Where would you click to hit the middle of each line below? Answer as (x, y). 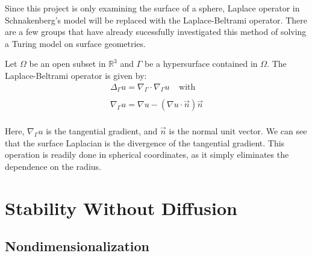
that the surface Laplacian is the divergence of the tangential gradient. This (145, 142)
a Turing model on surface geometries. (75, 43)
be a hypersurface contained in (201, 64)
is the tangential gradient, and (102, 131)
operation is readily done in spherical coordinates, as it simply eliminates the (147, 155)
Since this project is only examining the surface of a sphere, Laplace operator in (152, 8)
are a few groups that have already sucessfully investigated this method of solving (156, 32)
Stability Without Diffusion (121, 208)
